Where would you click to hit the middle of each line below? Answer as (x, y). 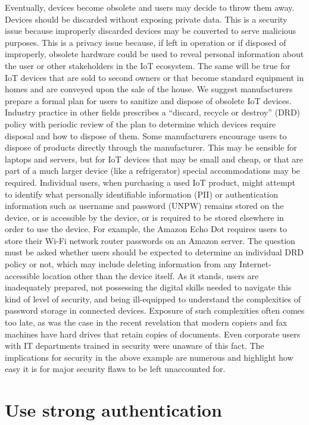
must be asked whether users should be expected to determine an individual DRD (154, 252)
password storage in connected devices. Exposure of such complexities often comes (155, 310)
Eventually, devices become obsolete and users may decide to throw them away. (150, 7)
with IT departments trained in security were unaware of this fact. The (135, 346)
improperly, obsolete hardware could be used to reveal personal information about (154, 54)
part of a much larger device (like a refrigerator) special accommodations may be (152, 171)
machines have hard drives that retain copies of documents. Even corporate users (153, 334)
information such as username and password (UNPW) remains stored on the (144, 206)
